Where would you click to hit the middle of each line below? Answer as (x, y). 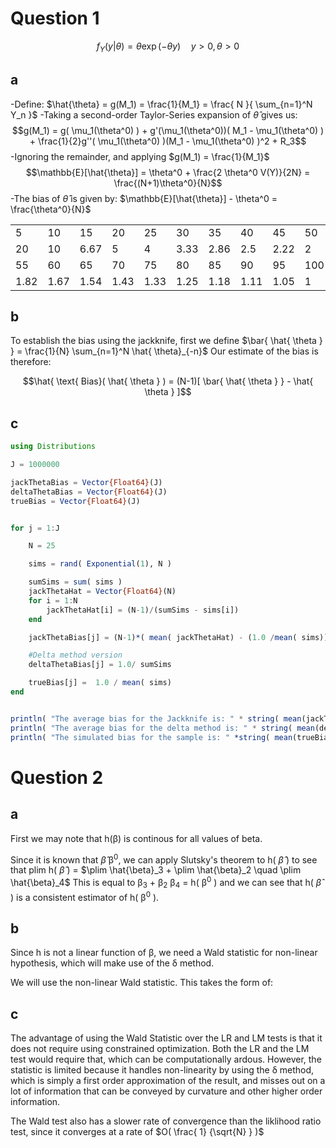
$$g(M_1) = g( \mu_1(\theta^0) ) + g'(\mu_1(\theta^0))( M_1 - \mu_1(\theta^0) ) (168, 130)
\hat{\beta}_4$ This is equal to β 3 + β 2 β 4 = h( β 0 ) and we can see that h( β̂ (166, 883)
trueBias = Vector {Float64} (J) (75, 501)
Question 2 (57, 777)
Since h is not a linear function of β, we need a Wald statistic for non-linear (164, 953)
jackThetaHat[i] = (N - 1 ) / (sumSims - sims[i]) (143, 610)
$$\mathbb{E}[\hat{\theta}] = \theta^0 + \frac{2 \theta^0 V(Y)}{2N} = (168, 172)
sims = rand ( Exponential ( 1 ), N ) (100, 564)
